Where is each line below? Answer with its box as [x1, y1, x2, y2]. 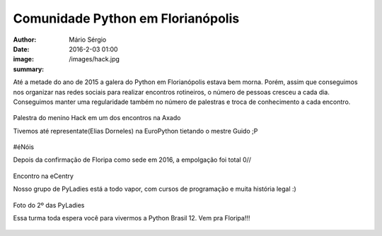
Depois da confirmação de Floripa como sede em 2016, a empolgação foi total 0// [13, 155, 251, 164]
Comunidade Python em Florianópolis [13, 11, 240, 26]
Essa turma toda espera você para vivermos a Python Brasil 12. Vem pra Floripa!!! [13, 214, 250, 223]
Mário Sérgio [69, 35, 107, 44]
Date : [13, 45, 30, 53]
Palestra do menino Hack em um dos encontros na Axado [13, 114, 181, 122]
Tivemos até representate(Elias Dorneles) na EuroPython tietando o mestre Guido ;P [13, 126, 258, 135]
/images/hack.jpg [69, 55, 120, 64]
